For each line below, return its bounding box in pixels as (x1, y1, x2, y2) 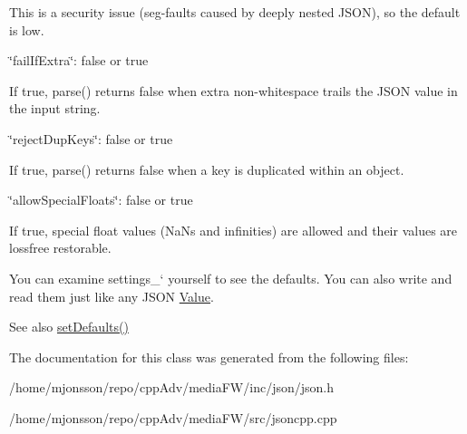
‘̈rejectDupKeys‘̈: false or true (9, 129, 173, 148)
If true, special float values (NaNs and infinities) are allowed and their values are (9, 220, 458, 239)
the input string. (9, 99, 101, 118)
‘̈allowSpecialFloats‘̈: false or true (9, 190, 193, 209)
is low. (9, 20, 44, 39)
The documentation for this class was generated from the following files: (9, 347, 409, 366)
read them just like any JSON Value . (9, 286, 214, 305)
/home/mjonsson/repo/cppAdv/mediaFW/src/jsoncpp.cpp (9, 408, 337, 427)
